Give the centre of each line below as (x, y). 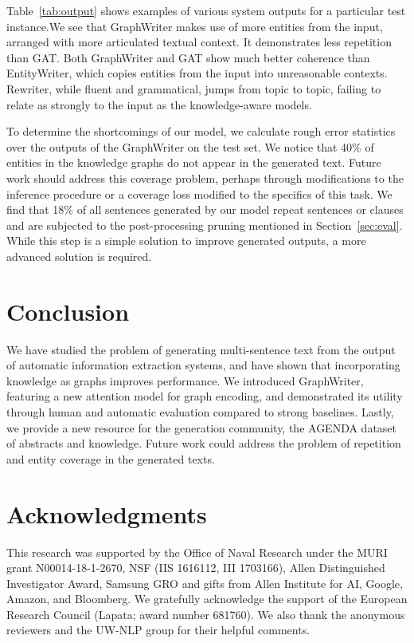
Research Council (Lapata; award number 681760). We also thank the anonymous (206, 614)
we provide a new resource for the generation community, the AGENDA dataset (202, 427)
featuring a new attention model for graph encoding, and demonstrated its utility (205, 396)
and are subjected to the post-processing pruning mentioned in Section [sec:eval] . (205, 225)
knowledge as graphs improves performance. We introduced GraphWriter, (185, 380)
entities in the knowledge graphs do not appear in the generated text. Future (194, 162)
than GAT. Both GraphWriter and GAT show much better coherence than (188, 57)
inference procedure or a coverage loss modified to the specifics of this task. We (199, 193)
